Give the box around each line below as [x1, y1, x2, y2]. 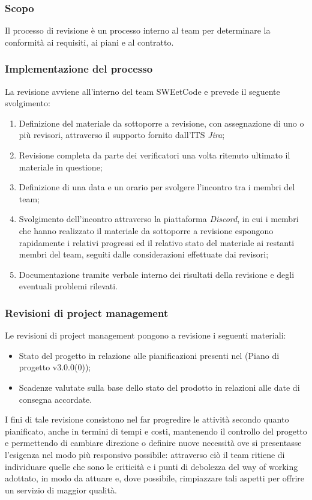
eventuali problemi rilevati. [19, 280, 118, 292]
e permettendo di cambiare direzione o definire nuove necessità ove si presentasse [5, 436, 302, 449]
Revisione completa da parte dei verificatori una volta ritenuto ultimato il [19, 149, 290, 161]
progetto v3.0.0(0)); [19, 361, 91, 373]
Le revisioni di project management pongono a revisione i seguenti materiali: [5, 329, 286, 342]
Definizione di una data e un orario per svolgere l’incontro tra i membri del [19, 181, 295, 193]
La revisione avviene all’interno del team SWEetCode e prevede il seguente [5, 85, 280, 97]
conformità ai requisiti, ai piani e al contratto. [5, 35, 174, 48]
